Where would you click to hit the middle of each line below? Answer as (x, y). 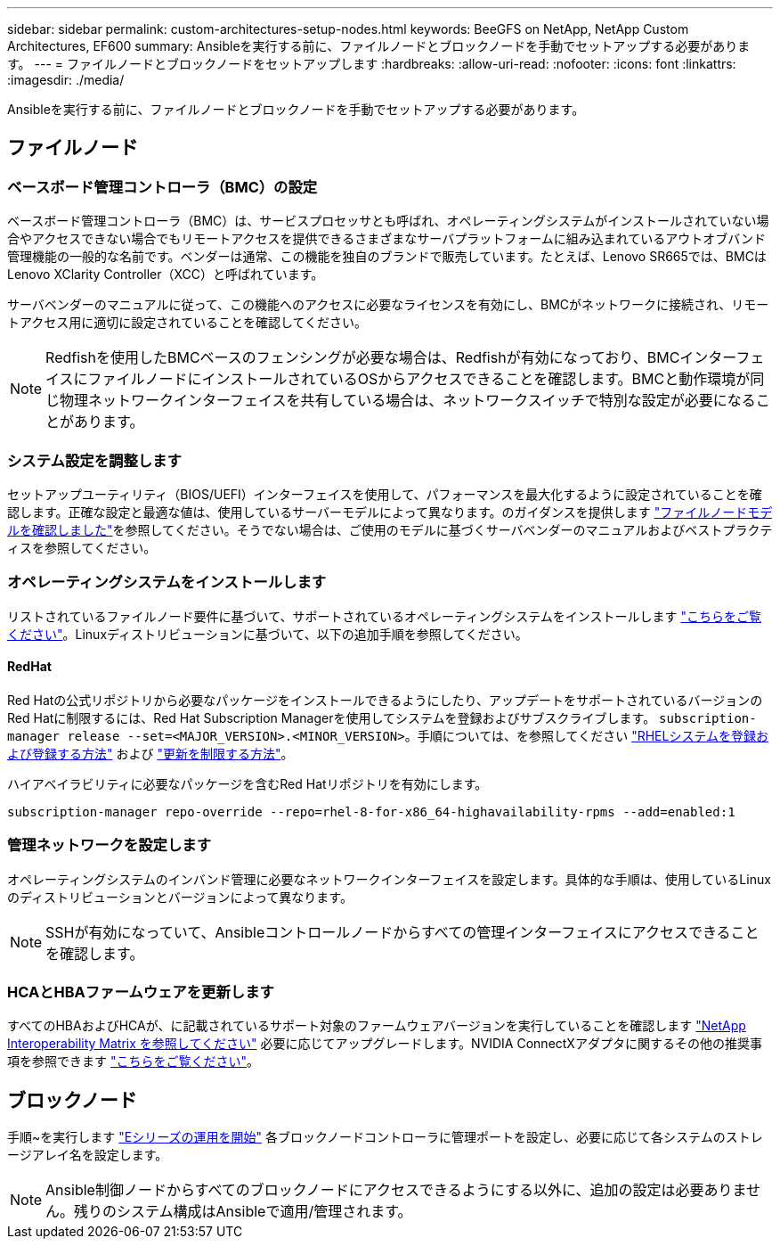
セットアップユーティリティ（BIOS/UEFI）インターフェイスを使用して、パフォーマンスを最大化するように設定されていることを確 (385, 494)
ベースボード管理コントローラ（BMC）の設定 (162, 187)
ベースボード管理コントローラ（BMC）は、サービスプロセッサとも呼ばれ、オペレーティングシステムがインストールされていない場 (388, 221)
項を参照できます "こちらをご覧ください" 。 (133, 1062)
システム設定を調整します (94, 460)
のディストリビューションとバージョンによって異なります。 (180, 897)
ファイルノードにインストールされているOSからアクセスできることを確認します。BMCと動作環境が (419, 379)
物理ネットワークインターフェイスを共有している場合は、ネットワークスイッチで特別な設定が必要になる (408, 401)
